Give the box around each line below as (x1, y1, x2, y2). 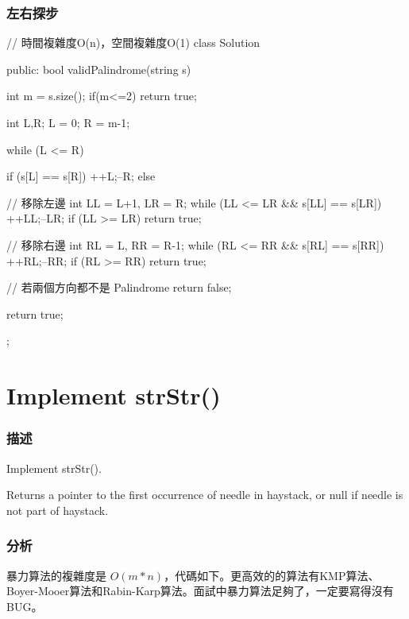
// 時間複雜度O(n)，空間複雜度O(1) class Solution (6, 34, 260, 51)
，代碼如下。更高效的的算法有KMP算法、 (164, 567, 380, 583)
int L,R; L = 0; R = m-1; (6, 114, 130, 130)
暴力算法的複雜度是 (6, 567, 106, 583)
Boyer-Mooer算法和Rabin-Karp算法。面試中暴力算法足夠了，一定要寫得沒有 (6, 582, 394, 599)
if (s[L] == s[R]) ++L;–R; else (6, 168, 156, 184)
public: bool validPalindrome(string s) (6, 60, 191, 77)
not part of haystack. (6, 501, 109, 518)
